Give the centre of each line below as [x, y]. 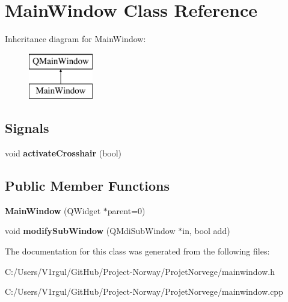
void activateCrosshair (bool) [63, 153]
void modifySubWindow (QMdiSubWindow [90, 231]
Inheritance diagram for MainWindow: [75, 39]
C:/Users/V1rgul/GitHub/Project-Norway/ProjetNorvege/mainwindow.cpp [144, 291]
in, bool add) [206, 231]
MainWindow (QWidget [53, 210]
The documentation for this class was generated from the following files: [137, 251]
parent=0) [126, 210]
